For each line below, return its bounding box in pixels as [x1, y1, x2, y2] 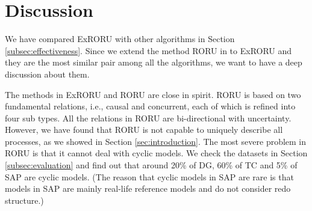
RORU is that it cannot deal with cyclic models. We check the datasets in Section [5, 147, 308, 159]
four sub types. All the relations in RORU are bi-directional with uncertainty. [5, 111, 292, 124]
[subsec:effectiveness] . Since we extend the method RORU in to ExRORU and [5, 44, 292, 57]
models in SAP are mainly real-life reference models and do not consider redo [5, 182, 291, 195]
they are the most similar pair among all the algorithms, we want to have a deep [5, 56, 302, 69]
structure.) [5, 194, 44, 206]
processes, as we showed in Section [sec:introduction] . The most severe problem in [5, 135, 307, 147]
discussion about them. [5, 67, 90, 80]
